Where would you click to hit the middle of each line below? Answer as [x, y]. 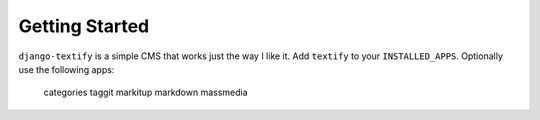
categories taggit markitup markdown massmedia [146, 92]
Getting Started [84, 26]
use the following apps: [66, 69]
